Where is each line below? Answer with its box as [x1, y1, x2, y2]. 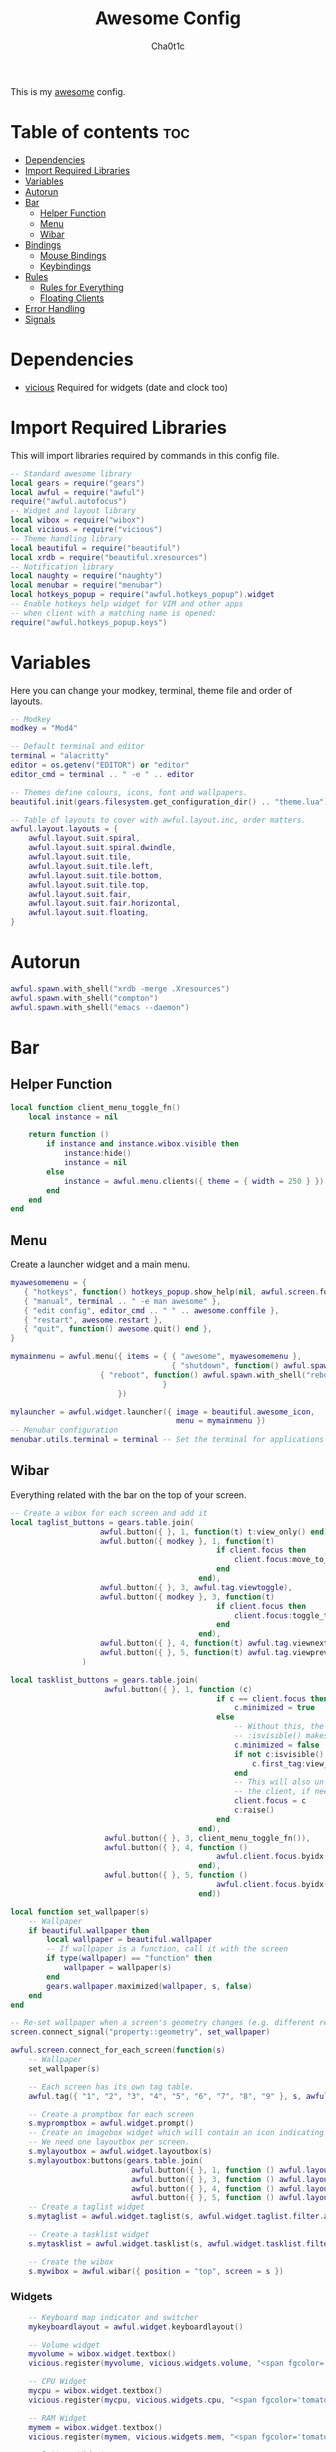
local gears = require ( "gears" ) [10, 478, 145, 488]
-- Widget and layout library [10, 506, 137, 516]
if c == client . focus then [216, 1693, 329, 1704]
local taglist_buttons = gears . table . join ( [10, 1517, 195, 1527]
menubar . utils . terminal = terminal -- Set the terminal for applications [10, 1435, 325, 1445]
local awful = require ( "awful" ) [10, 487, 145, 497]
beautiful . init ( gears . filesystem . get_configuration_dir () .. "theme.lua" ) [10, 797, 329, 807]
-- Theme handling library [10, 533, 123, 544]
